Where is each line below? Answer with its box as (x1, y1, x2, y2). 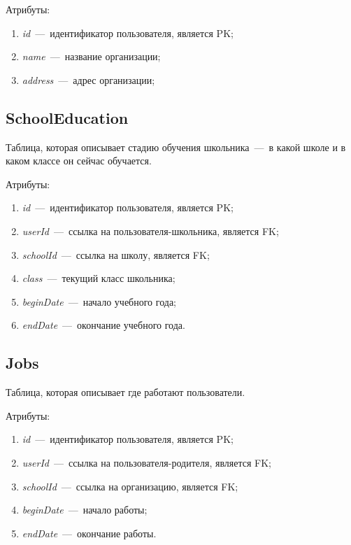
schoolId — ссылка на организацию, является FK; (22, 479, 238, 493)
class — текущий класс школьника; (22, 271, 175, 285)
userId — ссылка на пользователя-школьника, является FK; (22, 223, 279, 238)
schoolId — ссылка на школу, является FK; (22, 247, 210, 262)
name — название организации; (22, 49, 161, 64)
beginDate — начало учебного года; (22, 294, 176, 309)
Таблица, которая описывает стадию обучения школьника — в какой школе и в (6, 139, 346, 154)
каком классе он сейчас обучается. (6, 153, 152, 168)
